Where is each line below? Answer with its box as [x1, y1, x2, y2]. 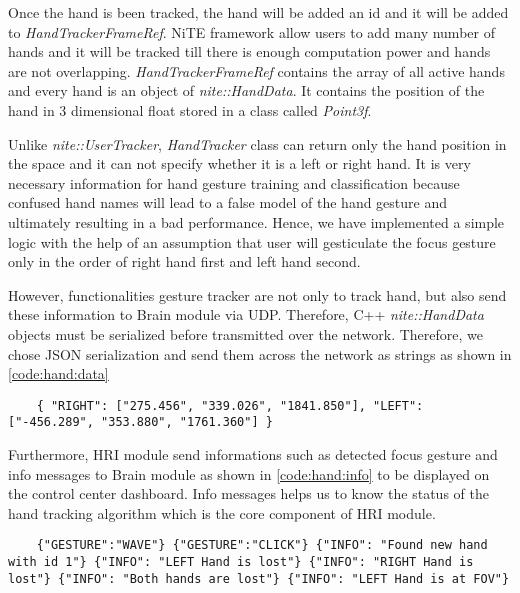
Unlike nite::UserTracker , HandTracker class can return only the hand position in [8, 133, 507, 154]
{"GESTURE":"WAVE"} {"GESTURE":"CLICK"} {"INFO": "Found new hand [36, 538, 488, 553]
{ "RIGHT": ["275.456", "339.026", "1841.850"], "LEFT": [36, 398, 424, 413]
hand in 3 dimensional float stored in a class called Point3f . [8, 99, 372, 120]
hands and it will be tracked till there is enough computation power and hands [8, 41, 491, 62]
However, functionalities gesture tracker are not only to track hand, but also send [8, 284, 507, 305]
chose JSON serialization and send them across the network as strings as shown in [8, 343, 512, 364]
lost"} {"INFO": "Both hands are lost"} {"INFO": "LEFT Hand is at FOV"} [8, 571, 510, 586]
